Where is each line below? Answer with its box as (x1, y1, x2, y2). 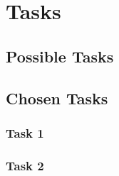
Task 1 (6, 123, 44, 141)
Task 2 (6, 156, 44, 174)
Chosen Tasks (6, 87, 108, 109)
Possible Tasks (6, 45, 114, 67)
